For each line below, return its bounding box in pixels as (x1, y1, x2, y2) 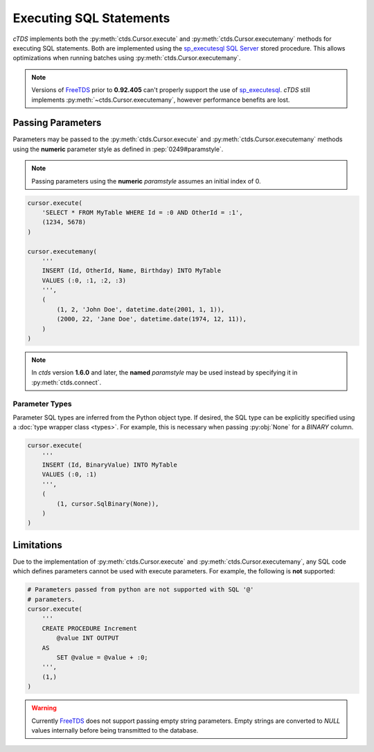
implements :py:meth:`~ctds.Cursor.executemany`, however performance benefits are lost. (31, 96, 290, 104)
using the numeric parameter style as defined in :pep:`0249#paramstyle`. (12, 145, 224, 153)
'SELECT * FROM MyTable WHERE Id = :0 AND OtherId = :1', (42, 208, 243, 216)
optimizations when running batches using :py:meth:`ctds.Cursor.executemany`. (12, 54, 241, 62)
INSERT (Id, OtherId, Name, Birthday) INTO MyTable (42, 267, 222, 275)
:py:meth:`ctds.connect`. (31, 378, 102, 386)
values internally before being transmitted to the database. (31, 726, 199, 734)
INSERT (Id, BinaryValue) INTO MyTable (42, 461, 178, 469)
